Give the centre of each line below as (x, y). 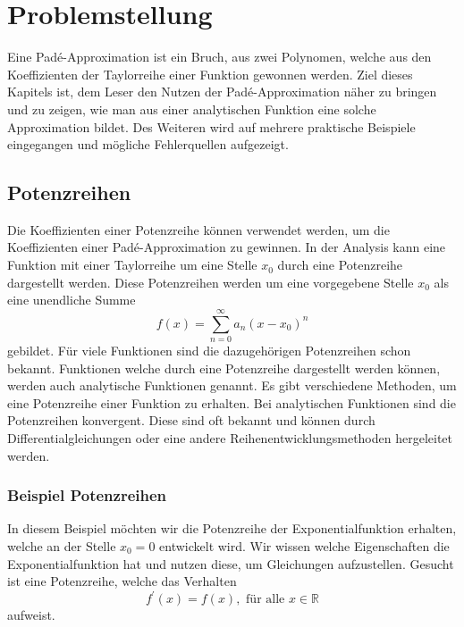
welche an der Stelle (62, 545)
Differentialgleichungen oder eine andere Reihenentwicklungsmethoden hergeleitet (230, 437)
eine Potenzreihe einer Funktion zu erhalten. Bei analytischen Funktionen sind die (232, 402)
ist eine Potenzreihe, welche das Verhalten (122, 581)
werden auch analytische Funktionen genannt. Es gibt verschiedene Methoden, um (232, 385)
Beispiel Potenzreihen (87, 495)
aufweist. (31, 615)
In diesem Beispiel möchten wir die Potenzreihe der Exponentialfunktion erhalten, (232, 528)
